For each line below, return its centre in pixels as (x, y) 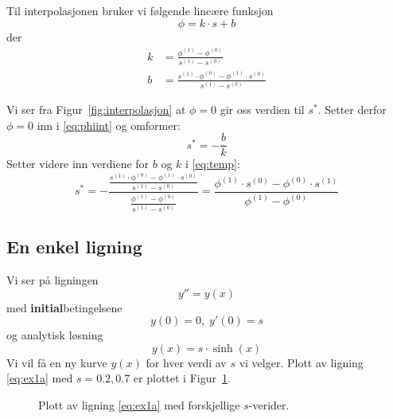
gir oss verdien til (262, 110)
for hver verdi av (186, 362)
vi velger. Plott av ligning (301, 362)
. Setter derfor (352, 110)
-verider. (269, 405)
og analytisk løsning (55, 335)
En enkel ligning (74, 247)
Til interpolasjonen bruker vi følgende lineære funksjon (140, 10)
